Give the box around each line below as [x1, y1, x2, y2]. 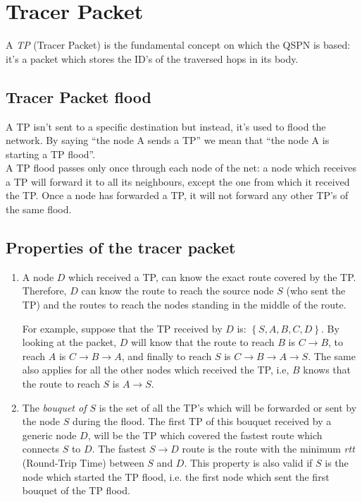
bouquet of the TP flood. [22, 483, 130, 498]
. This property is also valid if [184, 455, 313, 470]
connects [22, 441, 59, 456]
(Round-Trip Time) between [22, 455, 144, 470]
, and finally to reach [121, 348, 212, 363]
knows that [303, 362, 351, 377]
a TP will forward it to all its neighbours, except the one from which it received [6, 174, 350, 189]
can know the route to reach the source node [81, 283, 274, 298]
